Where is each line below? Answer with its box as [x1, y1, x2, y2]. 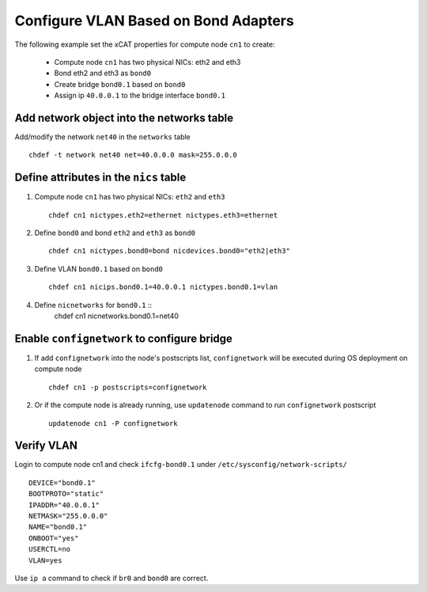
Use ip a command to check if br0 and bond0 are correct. [14, 573, 209, 583]
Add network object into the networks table [14, 111, 233, 124]
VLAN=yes [28, 556, 62, 565]
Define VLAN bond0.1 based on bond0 [34, 264, 164, 273]
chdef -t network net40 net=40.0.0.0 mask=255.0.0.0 [28, 150, 237, 160]
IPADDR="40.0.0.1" [28, 500, 100, 510]
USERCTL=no [28, 545, 71, 554]
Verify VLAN [14, 439, 78, 453]
